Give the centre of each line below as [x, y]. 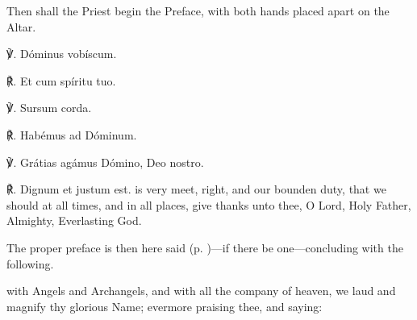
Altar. [21, 26]
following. [30, 263]
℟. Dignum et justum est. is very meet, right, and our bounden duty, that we [196, 189]
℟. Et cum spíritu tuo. [61, 80]
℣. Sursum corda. [49, 108]
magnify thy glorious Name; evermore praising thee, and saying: [165, 306]
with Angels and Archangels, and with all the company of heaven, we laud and [201, 291]
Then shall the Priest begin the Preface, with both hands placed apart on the [198, 10]
